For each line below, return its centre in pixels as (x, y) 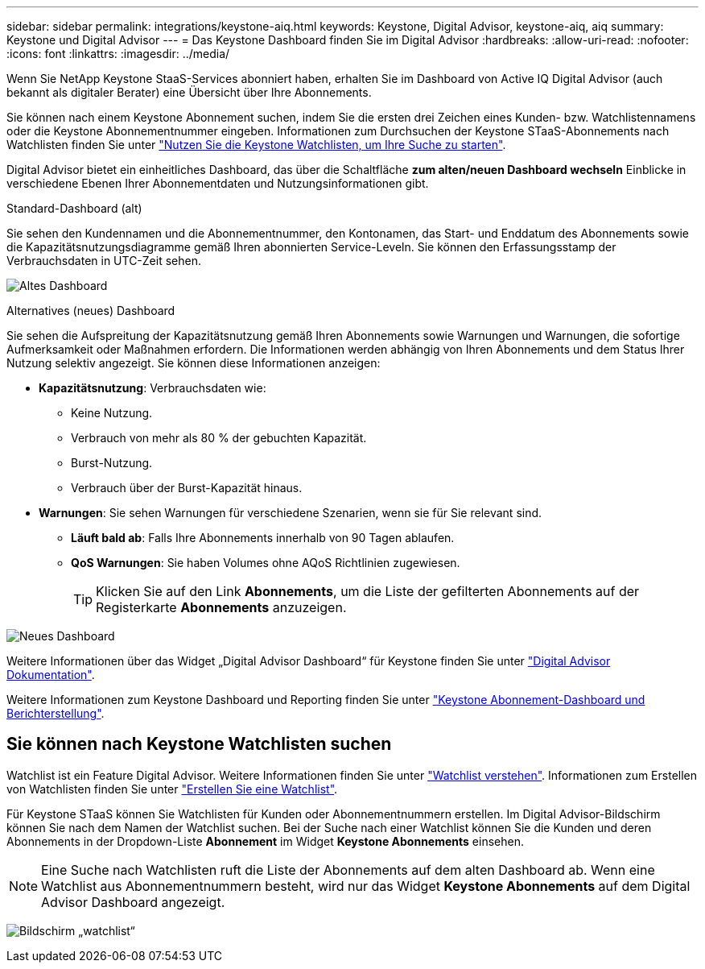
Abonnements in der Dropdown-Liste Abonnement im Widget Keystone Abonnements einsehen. (265, 841)
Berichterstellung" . (56, 713)
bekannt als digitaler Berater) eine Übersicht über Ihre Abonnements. (189, 92)
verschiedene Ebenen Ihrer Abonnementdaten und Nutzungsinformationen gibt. (218, 183)
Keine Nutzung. (112, 413)
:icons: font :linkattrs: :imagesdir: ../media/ (118, 54)
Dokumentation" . (51, 675)
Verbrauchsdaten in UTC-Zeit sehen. (104, 261)
